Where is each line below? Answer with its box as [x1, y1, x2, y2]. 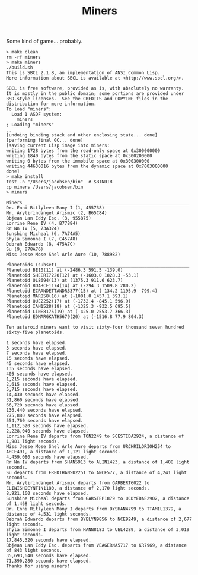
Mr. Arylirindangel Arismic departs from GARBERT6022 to [6, 480, 150, 486]
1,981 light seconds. [6, 439, 60, 444]
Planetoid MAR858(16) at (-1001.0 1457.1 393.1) [6, 293, 129, 299]
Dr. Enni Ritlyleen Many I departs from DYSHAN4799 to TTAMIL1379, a [6, 506, 182, 512]
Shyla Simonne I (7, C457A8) [6, 236, 78, 242]
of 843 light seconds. [6, 548, 62, 554]
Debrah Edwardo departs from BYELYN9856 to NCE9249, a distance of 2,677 [6, 516, 193, 523]
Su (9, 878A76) [6, 246, 44, 253]
